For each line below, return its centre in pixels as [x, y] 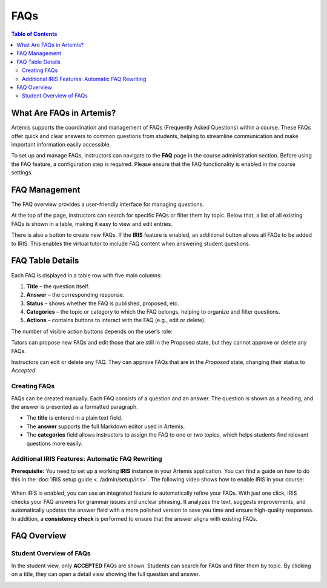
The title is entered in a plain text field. [74, 418]
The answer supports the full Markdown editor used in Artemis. [106, 426]
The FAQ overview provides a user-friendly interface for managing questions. [107, 204]
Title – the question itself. [58, 286]
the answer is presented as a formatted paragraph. [75, 406]
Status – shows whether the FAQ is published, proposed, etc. [103, 303]
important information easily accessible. [61, 144]
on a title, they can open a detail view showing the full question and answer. [106, 574]
